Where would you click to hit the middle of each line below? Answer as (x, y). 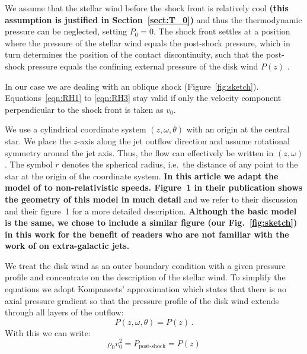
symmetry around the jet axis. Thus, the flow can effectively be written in (139, 152)
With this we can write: (48, 332)
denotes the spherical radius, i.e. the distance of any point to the (180, 164)
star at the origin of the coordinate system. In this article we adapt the (142, 176)
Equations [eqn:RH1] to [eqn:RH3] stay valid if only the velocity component (143, 98)
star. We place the (38, 140)
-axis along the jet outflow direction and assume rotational (183, 140)
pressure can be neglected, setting (66, 31)
